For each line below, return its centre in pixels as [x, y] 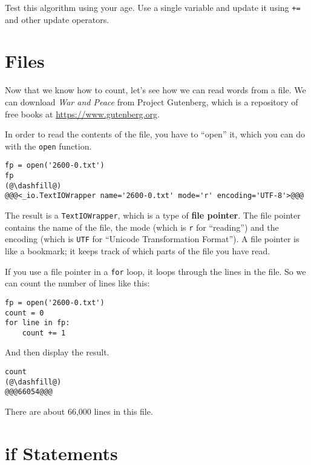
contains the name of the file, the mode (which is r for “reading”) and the [142, 227]
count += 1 [44, 333]
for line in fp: [38, 323]
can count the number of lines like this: [77, 283]
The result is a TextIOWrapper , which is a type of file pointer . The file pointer [153, 215]
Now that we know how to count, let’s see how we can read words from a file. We [155, 90]
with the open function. [48, 146]
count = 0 [25, 313]
